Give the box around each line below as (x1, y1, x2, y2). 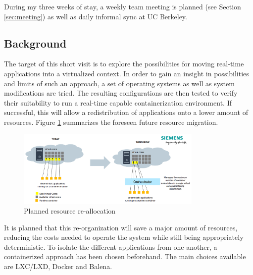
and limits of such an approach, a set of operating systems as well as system (4, 78, 235, 88)
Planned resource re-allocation (24, 205, 116, 216)
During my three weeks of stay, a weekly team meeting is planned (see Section (4, 1, 241, 11)
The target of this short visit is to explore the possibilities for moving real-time (4, 58, 244, 69)
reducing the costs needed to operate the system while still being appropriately (4, 232, 244, 242)
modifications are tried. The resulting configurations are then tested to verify (4, 88, 238, 98)
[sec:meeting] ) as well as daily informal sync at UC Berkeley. (4, 11, 187, 21)
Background (4, 35, 67, 51)
